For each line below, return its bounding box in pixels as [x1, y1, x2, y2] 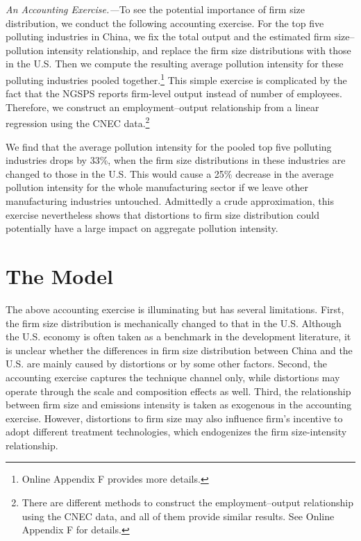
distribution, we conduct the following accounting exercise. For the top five [6, 15, 324, 30]
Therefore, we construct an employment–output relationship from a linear [6, 99, 319, 114]
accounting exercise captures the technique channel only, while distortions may [6, 369, 340, 384]
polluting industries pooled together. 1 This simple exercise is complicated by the [6, 70, 347, 87]
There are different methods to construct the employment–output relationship [22, 495, 353, 510]
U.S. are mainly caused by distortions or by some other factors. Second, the [6, 356, 327, 371]
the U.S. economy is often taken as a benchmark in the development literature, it [6, 329, 351, 344]
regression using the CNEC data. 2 [6, 114, 150, 131]
